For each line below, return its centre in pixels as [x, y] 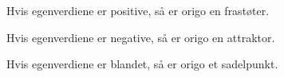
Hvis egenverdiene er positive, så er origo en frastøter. [138, 10]
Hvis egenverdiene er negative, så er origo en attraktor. [141, 37]
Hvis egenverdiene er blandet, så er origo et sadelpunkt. [142, 64]
